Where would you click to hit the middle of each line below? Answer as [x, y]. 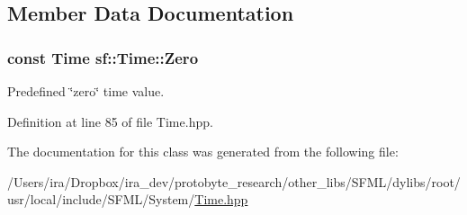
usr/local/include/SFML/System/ [101, 199]
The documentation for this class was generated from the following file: [203, 152]
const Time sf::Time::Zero [103, 57]
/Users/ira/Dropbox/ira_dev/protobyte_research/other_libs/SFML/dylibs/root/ [234, 181]
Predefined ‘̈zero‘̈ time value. [86, 91]
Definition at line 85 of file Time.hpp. [110, 121]
